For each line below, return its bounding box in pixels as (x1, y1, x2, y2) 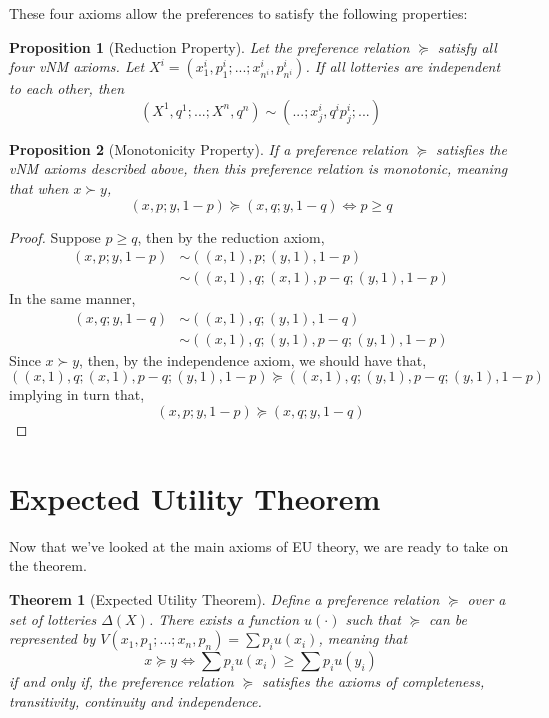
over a (467, 588, 506, 609)
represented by (9, 628, 96, 649)
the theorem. (9, 555, 87, 576)
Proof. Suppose (9, 226, 101, 247)
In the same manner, (9, 288, 136, 309)
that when (9, 177, 69, 198)
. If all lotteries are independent (305, 56, 501, 77)
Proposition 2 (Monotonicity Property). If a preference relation (9, 138, 408, 159)
